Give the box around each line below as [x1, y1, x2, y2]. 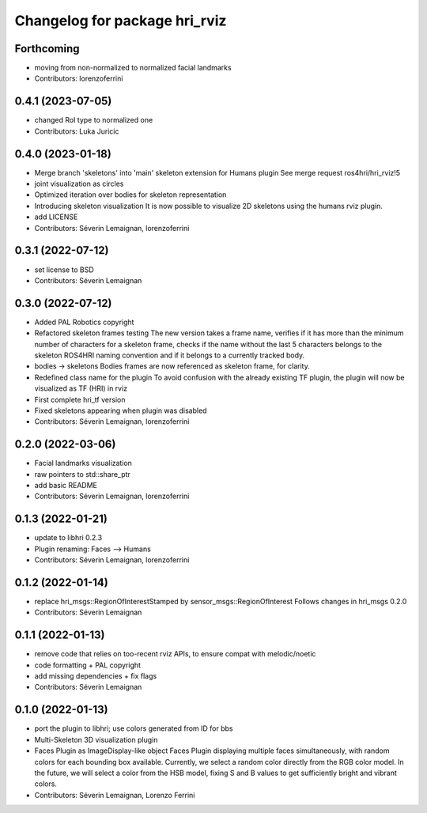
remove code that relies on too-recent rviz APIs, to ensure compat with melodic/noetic [34, 649, 316, 659]
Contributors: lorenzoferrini [34, 74, 123, 83]
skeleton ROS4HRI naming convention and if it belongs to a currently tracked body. [34, 350, 305, 360]
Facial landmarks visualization [34, 459, 132, 468]
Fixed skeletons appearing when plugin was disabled [34, 406, 207, 415]
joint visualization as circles [34, 179, 124, 189]
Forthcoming [14, 42, 80, 55]
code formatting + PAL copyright [34, 660, 142, 670]
